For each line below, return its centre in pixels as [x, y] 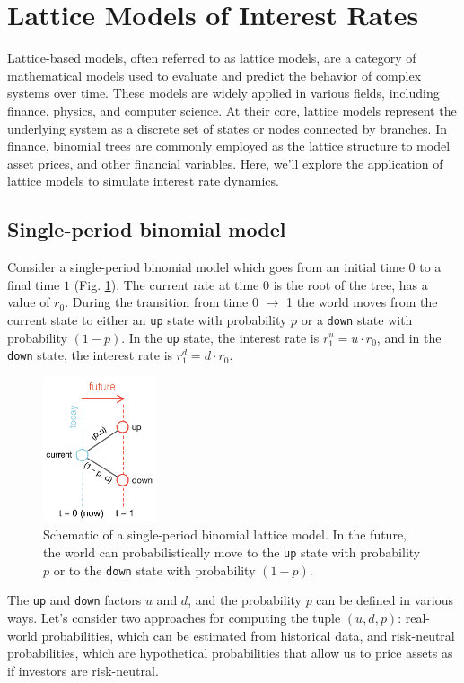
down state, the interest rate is [90, 355]
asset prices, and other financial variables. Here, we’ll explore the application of [225, 163]
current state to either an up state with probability [147, 319]
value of [29, 302]
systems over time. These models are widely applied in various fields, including [223, 93]
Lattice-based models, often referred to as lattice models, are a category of [212, 58]
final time [34, 284]
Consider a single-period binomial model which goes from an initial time [206, 267]
